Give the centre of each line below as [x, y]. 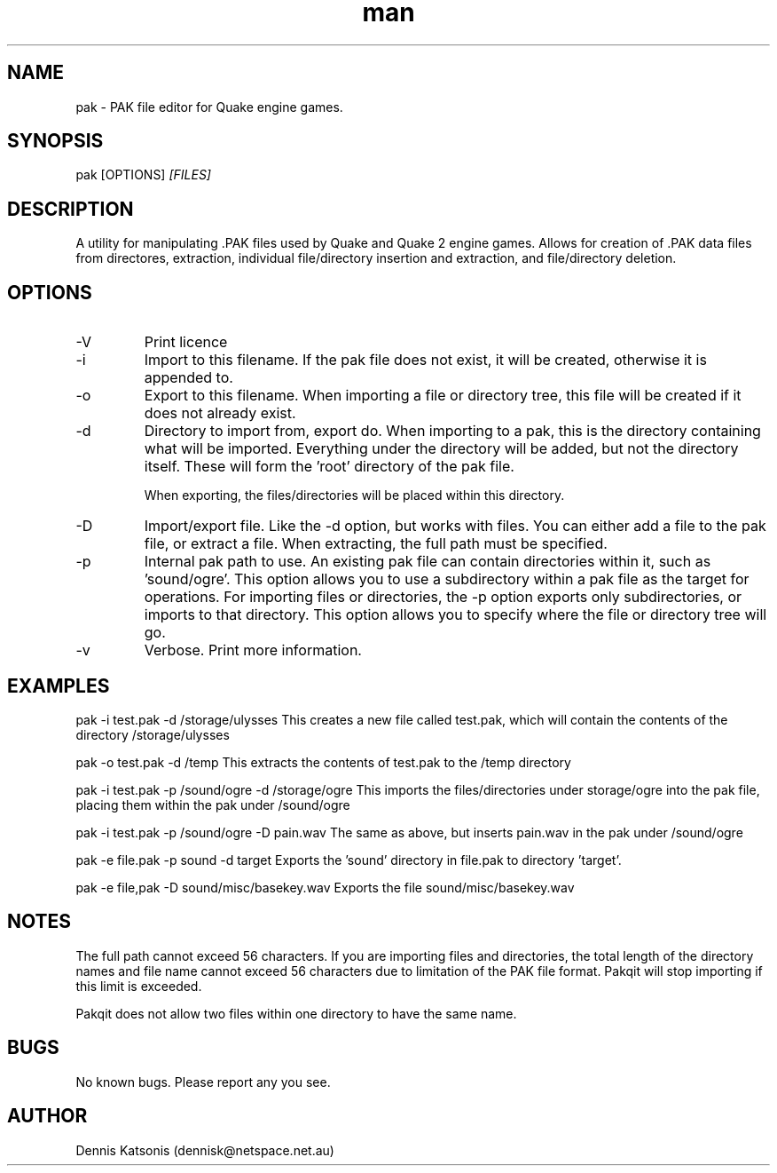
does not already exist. [220, 413]
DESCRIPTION [71, 209]
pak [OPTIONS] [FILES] [143, 175]
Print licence [186, 342]
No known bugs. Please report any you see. [203, 1082]
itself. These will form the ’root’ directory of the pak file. [329, 467]
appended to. [188, 378]
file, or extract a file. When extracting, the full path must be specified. [376, 544]
